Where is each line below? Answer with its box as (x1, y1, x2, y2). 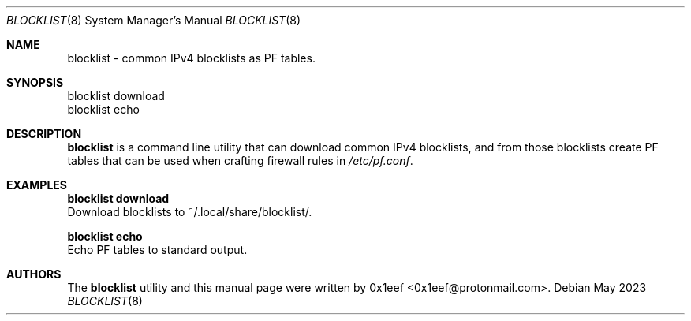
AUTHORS (6, 267, 62, 281)
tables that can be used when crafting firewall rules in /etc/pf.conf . (67, 154, 413, 167)
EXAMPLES (6, 178, 67, 192)
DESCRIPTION (6, 127, 82, 140)
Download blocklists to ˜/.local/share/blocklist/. (67, 205, 312, 218)
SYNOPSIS (6, 76, 64, 89)
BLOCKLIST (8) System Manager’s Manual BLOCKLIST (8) (6, 13, 301, 27)
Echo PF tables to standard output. (67, 243, 248, 256)
